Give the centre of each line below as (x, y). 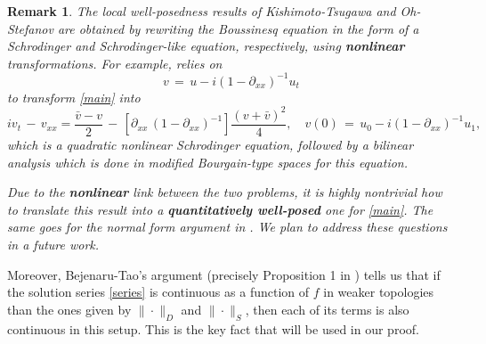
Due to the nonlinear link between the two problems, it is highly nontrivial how (225, 192)
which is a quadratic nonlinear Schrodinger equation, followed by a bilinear (211, 145)
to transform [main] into (74, 97)
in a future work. (53, 244)
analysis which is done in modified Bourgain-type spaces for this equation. (208, 162)
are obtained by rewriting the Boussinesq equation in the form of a (238, 28)
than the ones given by (69, 309)
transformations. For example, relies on (115, 63)
